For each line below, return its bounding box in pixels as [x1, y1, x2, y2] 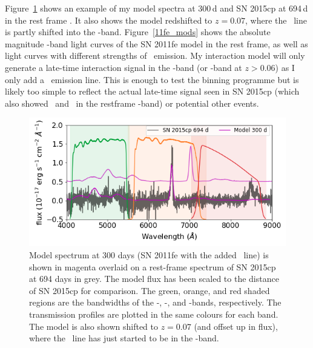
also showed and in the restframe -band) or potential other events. [5, 96, 259, 109]
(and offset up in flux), [194, 320, 278, 332]
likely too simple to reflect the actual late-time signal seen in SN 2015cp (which [5, 85, 300, 98]
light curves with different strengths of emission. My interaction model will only [5, 49, 305, 62]
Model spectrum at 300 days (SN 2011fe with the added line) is [29, 248, 269, 261]
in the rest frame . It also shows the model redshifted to [5, 13, 213, 26]
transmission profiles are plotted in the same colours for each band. [29, 307, 278, 320]
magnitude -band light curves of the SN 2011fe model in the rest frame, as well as [5, 37, 308, 50]
